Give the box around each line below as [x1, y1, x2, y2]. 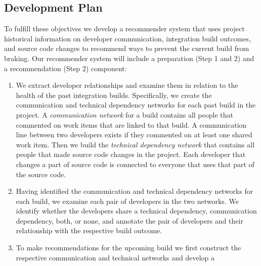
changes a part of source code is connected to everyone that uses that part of [16, 158, 254, 169]
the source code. [16, 169, 66, 179]
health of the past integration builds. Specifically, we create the [16, 89, 212, 100]
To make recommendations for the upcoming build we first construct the [16, 242, 241, 253]
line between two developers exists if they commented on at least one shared [16, 129, 252, 140]
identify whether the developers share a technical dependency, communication [16, 205, 257, 216]
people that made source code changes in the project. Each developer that [16, 149, 246, 159]
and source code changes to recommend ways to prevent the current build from [4, 43, 249, 54]
